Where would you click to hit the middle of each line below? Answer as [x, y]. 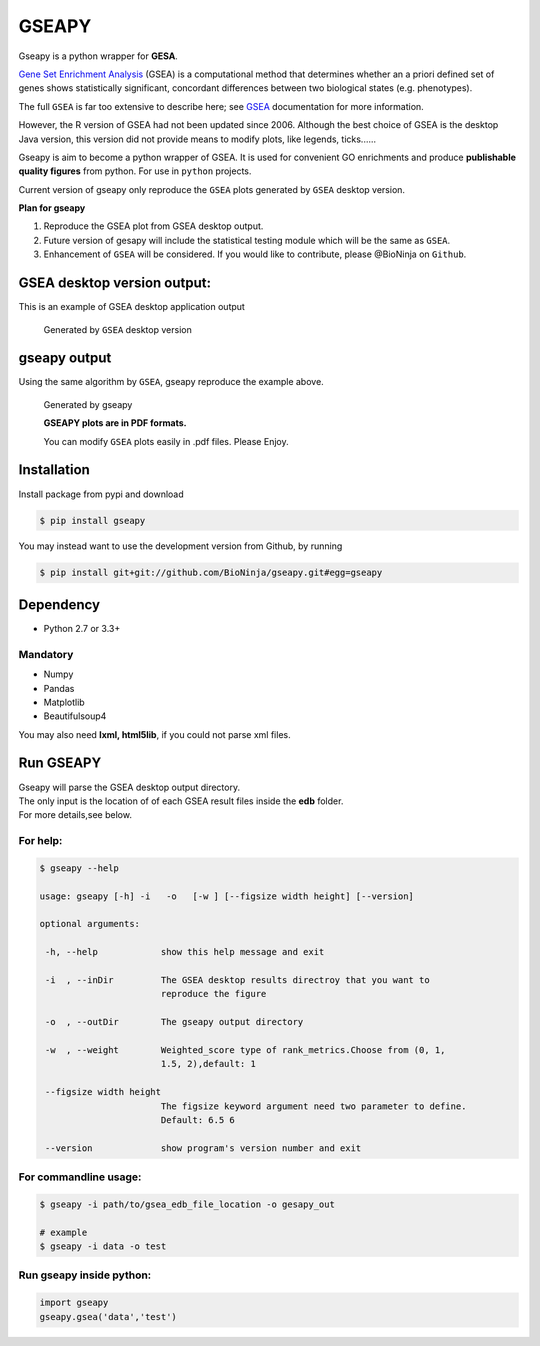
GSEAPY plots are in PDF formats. [115, 423]
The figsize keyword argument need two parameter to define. [313, 1106]
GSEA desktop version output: [115, 283]
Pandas [59, 688]
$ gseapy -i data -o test [103, 1246]
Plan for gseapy [52, 208]
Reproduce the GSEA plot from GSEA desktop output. [153, 226]
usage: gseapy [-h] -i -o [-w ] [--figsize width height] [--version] [227, 896]
